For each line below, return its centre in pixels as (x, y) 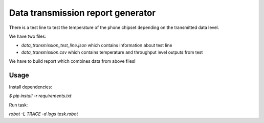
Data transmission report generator (82, 13)
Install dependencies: (31, 87)
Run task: (19, 105)
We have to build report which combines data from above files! (72, 61)
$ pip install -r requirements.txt (40, 96)
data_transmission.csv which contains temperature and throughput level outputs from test (112, 52)
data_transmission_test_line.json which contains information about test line (97, 45)
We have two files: (28, 36)
